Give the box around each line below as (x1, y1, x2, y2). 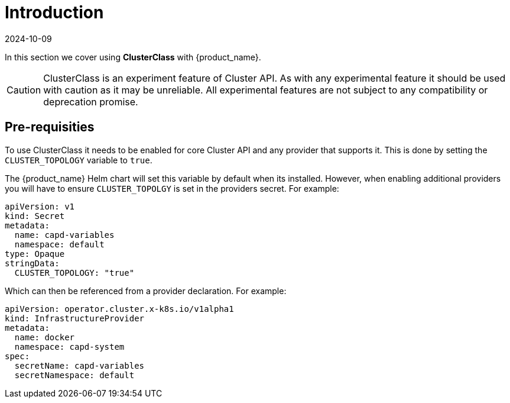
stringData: (5, 258, 60, 268)
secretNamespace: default (14, 370, 135, 380)
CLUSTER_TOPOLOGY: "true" (14, 267, 135, 278)
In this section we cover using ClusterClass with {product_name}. (5, 51, 261, 62)
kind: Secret (5, 211, 65, 221)
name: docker (14, 332, 75, 342)
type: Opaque (5, 249, 65, 259)
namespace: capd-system (14, 341, 125, 352)
